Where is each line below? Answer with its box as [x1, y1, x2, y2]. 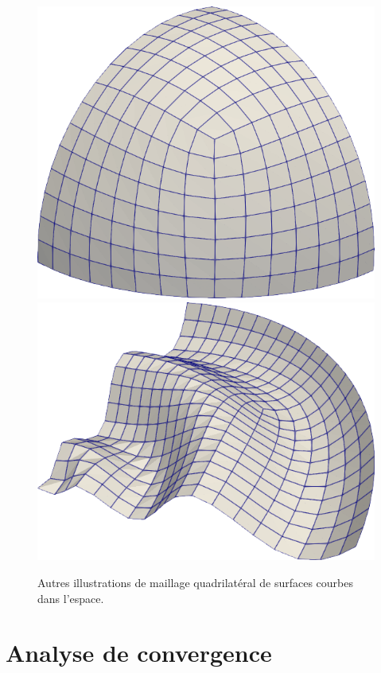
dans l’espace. [37, 589, 104, 606]
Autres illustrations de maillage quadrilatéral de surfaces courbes [37, 574, 353, 591]
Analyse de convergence [6, 636, 272, 669]
